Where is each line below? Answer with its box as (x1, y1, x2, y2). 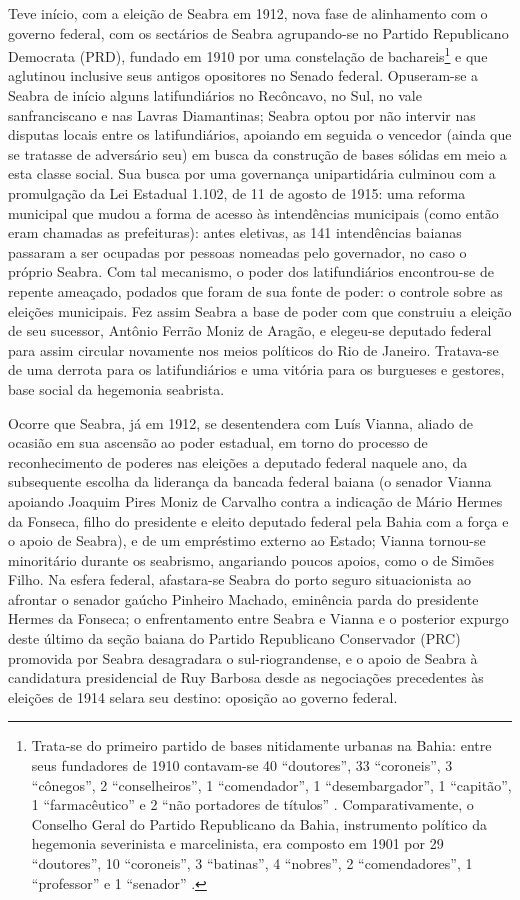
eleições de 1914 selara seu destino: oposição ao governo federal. (8, 686, 398, 707)
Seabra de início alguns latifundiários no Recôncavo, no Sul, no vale (8, 85, 422, 106)
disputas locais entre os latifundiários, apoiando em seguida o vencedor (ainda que (8, 124, 512, 145)
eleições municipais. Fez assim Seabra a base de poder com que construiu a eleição (8, 300, 512, 321)
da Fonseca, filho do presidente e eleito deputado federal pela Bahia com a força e (8, 510, 509, 531)
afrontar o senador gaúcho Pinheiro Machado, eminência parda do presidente (8, 588, 479, 609)
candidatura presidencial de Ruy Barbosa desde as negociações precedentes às (8, 667, 484, 688)
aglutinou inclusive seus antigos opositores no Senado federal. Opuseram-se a (8, 65, 479, 86)
